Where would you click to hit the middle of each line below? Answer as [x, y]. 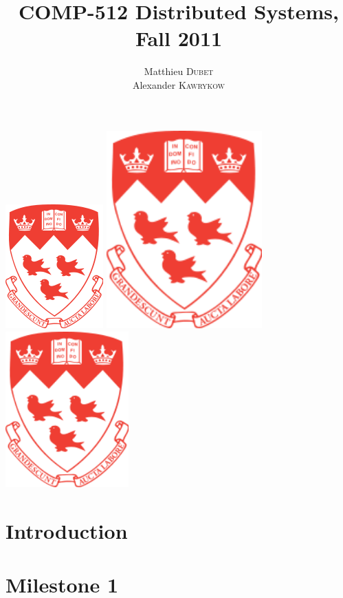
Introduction [67, 531]
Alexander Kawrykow [179, 84]
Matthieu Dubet [179, 71]
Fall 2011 [179, 38]
